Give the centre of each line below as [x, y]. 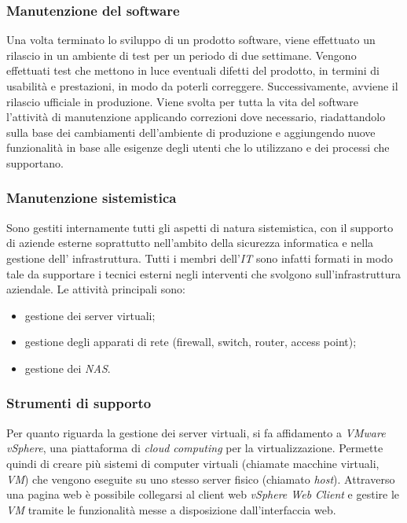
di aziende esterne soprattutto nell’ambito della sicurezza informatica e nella [190, 243]
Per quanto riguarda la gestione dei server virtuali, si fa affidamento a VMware [196, 432]
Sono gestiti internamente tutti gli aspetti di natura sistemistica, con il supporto [200, 227]
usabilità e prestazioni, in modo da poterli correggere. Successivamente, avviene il [202, 86]
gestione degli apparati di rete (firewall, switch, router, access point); [191, 342]
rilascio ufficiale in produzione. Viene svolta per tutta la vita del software [182, 101]
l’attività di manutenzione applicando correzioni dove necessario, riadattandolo [196, 117]
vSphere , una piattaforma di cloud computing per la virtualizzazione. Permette [195, 448]
